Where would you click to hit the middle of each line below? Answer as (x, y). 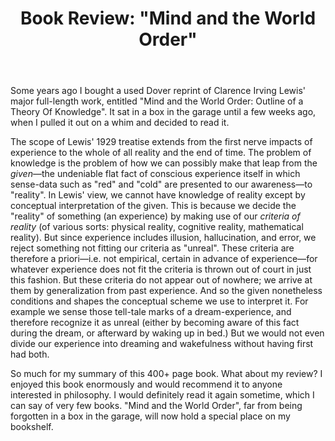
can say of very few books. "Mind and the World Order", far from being (156, 406)
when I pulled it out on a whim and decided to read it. (120, 123)
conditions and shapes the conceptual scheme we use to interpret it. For (159, 301)
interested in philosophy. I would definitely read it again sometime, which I (162, 395)
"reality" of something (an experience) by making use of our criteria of (155, 216)
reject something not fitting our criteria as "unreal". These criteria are (152, 248)
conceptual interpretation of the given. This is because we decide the (153, 206)
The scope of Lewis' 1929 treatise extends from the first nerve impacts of (161, 142)
